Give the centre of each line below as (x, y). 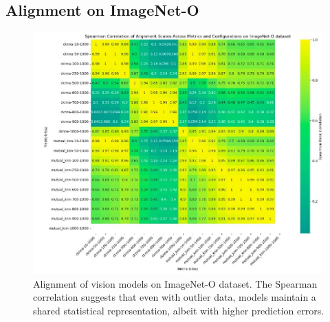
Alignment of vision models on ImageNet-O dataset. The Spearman (175, 283)
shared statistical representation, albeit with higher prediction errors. (179, 310)
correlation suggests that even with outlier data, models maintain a (175, 297)
